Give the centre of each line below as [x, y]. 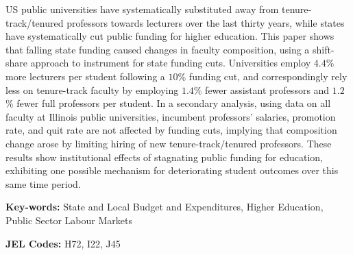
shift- [324, 49]
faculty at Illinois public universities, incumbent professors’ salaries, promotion [171, 116]
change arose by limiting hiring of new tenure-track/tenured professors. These [169, 143]
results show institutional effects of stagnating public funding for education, [164, 157]
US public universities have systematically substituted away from [142, 9]
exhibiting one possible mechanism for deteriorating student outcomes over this [172, 170]
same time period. [43, 183]
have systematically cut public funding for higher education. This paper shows [170, 36]
